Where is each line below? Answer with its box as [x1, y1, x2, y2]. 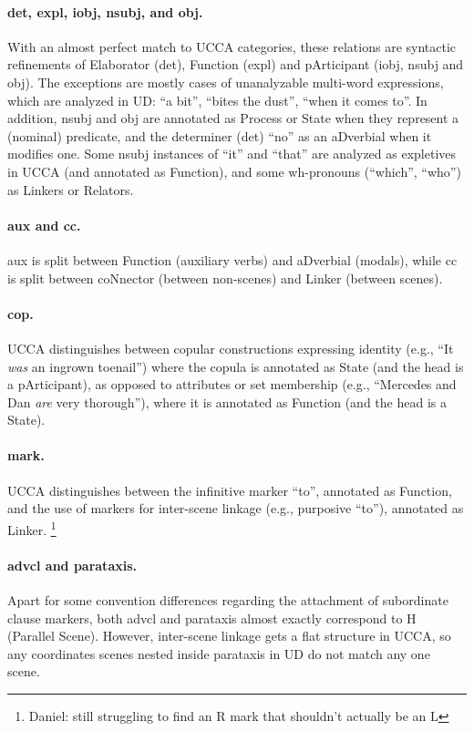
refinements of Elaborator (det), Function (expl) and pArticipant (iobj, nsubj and [7, 55, 464, 74]
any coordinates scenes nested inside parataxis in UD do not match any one [7, 643, 430, 663]
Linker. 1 [7, 517, 57, 539]
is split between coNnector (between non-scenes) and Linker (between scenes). [7, 268, 443, 287]
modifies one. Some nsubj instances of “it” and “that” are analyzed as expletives [7, 144, 457, 163]
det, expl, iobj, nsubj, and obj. [7, 2, 203, 21]
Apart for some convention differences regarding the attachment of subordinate [7, 590, 448, 609]
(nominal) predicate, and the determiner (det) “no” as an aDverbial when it [7, 126, 432, 145]
